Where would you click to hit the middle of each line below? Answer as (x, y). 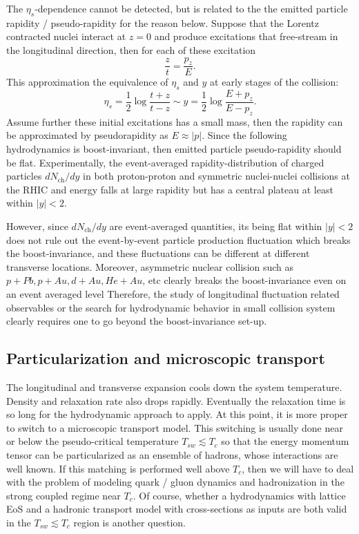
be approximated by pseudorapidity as (87, 135)
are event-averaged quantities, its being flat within (216, 226)
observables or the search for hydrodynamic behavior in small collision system (171, 307)
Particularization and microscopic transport (166, 358)
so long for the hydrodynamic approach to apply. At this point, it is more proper (177, 414)
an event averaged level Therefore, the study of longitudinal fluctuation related (173, 293)
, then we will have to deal (298, 468)
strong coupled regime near (64, 495)
